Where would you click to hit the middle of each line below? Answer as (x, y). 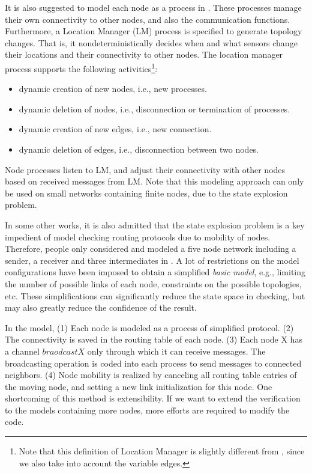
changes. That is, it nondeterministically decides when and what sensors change (151, 42)
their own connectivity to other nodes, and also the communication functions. (148, 19)
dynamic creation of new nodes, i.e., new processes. (113, 89)
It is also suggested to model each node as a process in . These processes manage (153, 7)
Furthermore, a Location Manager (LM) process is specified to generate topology (154, 31)
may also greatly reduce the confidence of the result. (101, 307)
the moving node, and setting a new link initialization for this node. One (139, 386)
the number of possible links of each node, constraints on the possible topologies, (153, 283)
